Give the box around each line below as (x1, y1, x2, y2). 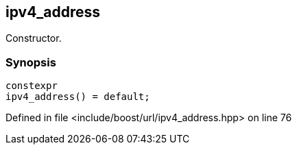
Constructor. (5, 32, 62, 45)
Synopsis (5, 55, 56, 69)
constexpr (5, 80, 58, 92)
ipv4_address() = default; (5, 91, 150, 103)
